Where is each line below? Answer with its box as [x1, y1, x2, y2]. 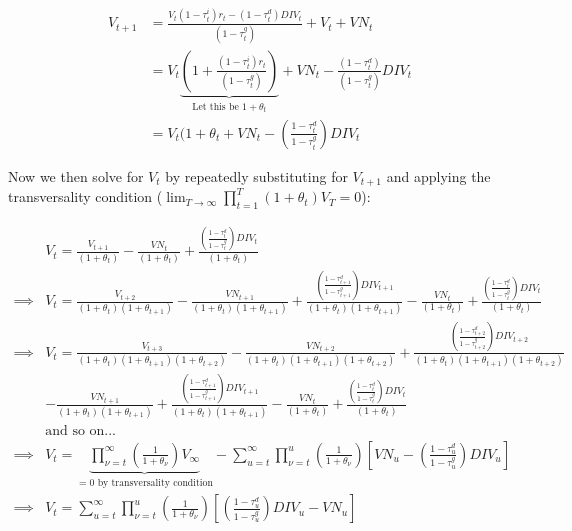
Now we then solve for [8, 165, 144, 186]
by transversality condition [97, 477, 213, 488]
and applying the [386, 165, 491, 186]
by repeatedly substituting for [165, 165, 348, 186]
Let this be [192, 101, 239, 112]
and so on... [45, 423, 117, 438]
